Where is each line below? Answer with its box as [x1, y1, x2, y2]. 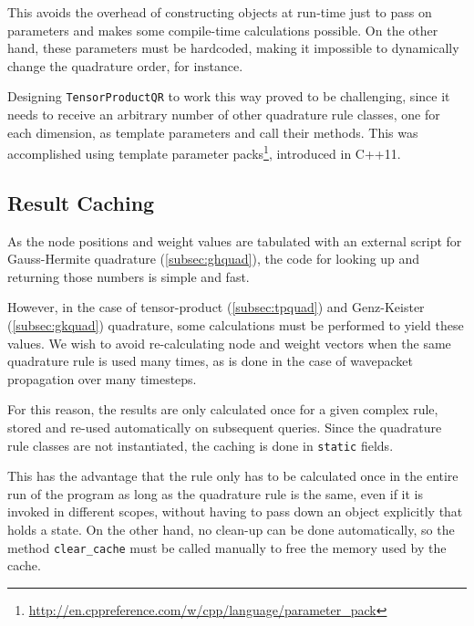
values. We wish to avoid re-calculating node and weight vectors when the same [7, 333, 451, 352]
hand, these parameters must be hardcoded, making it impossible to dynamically [7, 38, 459, 57]
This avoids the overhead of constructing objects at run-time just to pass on [7, 3, 432, 21]
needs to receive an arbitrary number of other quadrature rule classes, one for [7, 105, 440, 124]
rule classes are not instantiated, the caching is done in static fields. [7, 435, 394, 454]
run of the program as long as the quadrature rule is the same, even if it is [7, 484, 423, 503]
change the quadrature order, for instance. [7, 56, 243, 75]
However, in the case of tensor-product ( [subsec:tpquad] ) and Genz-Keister [7, 297, 425, 317]
